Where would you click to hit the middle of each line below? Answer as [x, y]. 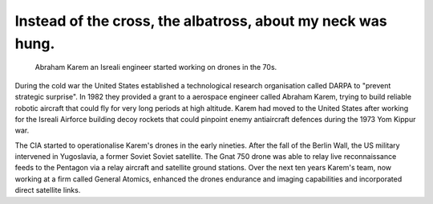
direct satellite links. [48, 190]
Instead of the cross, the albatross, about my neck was [201, 21]
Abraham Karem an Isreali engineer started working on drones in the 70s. [156, 67]
